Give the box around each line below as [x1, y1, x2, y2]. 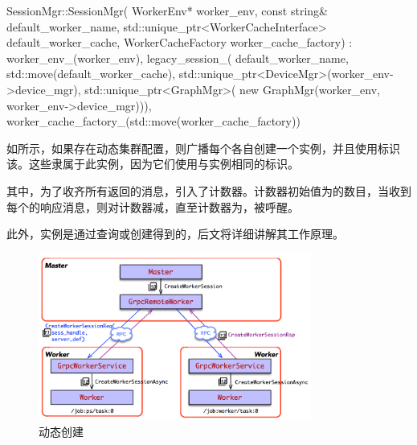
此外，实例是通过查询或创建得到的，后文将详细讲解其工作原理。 [6, 225, 344, 242]
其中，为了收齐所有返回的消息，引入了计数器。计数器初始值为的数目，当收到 [6, 182, 411, 199]
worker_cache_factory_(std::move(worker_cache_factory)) [6, 113, 300, 130]
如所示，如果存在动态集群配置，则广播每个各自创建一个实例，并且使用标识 [6, 139, 400, 156]
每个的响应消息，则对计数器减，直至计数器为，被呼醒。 [6, 198, 299, 215]
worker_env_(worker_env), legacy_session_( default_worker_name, [6, 49, 349, 66]
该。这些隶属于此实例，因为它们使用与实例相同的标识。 [6, 155, 299, 172]
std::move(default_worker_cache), [6, 65, 176, 82]
